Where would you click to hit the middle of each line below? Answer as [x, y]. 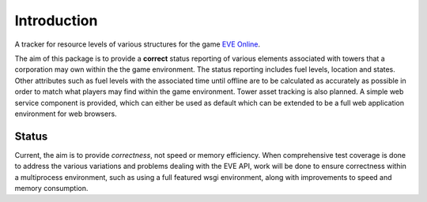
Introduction [56, 21]
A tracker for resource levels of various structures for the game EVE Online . [138, 44]
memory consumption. [51, 188]
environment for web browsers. [66, 114]
